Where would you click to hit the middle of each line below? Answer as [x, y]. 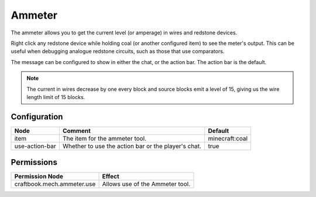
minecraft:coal [228, 138]
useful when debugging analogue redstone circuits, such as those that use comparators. [118, 51]
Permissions [34, 162]
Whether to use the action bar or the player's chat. [132, 146]
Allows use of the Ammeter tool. [146, 184]
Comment [76, 131]
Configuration [37, 117]
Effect [111, 177]
